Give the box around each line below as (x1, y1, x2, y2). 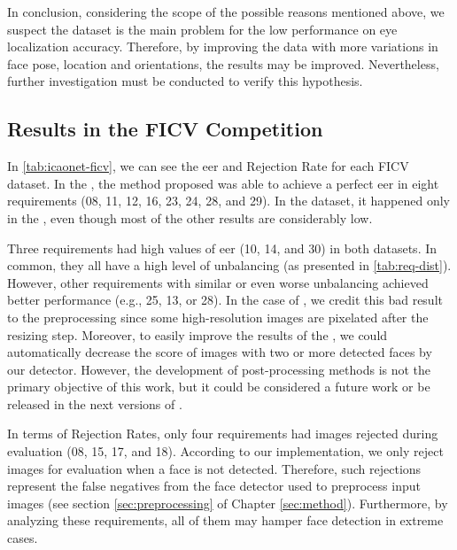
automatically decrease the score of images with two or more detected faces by (7, 343, 432, 361)
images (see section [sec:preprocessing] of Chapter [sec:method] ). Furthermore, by (7, 493, 448, 512)
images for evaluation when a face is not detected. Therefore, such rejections (7, 459, 422, 477)
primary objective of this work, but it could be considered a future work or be (7, 377, 430, 396)
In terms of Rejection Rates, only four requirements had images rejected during (7, 424, 438, 443)
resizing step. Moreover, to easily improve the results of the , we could (7, 325, 388, 344)
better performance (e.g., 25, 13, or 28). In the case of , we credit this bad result (7, 290, 443, 309)
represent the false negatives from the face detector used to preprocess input (7, 476, 421, 495)
